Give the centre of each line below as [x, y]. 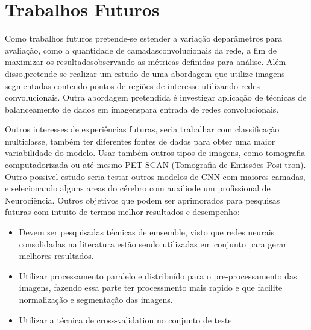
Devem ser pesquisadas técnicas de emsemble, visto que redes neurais [147, 232]
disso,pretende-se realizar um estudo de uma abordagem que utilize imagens [145, 73]
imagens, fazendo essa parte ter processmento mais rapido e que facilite [151, 288]
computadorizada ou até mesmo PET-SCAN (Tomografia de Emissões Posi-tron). [155, 165]
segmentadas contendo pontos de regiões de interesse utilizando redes [132, 85]
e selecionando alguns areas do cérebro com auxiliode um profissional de [138, 188]
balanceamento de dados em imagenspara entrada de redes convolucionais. [142, 109]
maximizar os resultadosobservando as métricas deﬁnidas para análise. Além [146, 62]
